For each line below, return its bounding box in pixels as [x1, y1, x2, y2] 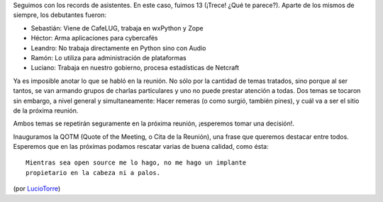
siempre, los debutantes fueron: [13, 11, 106, 19]
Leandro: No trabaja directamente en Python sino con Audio [30, 43, 206, 52]
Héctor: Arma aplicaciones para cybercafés [30, 34, 159, 43]
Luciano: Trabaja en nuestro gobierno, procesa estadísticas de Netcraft [30, 64, 240, 72]
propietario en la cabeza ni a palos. [26, 169, 161, 176]
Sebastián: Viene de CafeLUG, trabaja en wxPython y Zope [30, 23, 204, 32]
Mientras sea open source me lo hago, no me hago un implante [26, 159, 247, 167]
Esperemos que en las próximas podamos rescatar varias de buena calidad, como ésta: [13, 142, 269, 151]
